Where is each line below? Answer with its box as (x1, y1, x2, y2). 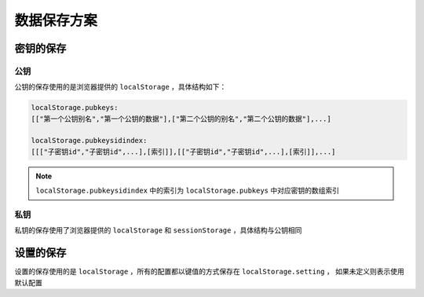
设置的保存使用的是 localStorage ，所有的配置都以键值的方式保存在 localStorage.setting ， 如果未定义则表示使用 (14, 267, 404, 277)
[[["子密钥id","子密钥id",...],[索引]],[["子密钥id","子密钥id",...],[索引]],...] (31, 147, 336, 156)
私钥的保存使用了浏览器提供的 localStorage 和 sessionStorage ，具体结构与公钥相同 (14, 225, 302, 235)
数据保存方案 (14, 12, 98, 29)
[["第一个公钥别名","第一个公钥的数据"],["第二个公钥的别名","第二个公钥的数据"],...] (31, 114, 331, 123)
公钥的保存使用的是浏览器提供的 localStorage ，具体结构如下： (14, 82, 227, 92)
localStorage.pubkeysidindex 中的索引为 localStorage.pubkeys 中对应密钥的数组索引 (35, 185, 339, 196)
